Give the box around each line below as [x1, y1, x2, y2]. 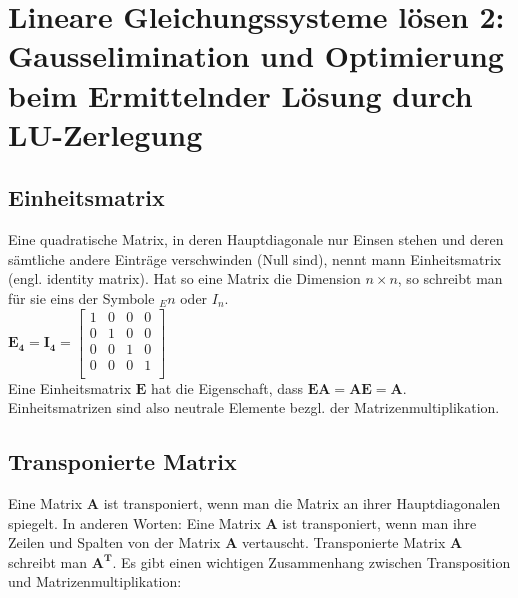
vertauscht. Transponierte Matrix [241, 532, 446, 553]
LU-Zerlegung [8, 113, 203, 154]
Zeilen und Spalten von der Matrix [8, 532, 221, 553]
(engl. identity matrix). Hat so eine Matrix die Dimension [8, 268, 361, 289]
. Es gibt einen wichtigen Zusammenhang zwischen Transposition [112, 551, 511, 572]
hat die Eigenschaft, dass [150, 377, 304, 398]
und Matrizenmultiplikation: [8, 571, 182, 592]
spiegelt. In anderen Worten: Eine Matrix [8, 512, 261, 533]
